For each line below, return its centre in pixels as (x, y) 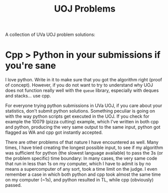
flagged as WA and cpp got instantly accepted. (54, 132)
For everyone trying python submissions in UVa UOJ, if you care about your (84, 106)
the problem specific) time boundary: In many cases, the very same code (81, 158)
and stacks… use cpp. (28, 96)
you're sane (31, 66)
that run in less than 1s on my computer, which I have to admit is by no (78, 164)
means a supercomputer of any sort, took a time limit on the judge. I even (81, 169)
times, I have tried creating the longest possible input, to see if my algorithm (84, 148)
